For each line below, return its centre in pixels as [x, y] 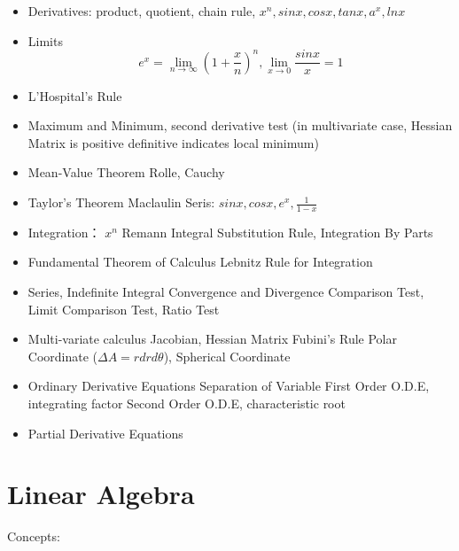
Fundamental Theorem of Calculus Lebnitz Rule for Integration [200, 262]
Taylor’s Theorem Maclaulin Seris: [121, 202]
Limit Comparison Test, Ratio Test [124, 309]
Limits [45, 40]
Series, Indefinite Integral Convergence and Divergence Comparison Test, [226, 292]
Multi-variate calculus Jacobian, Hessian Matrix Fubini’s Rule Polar [212, 339]
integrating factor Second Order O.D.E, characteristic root [187, 404]
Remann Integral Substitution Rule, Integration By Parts [277, 232]
